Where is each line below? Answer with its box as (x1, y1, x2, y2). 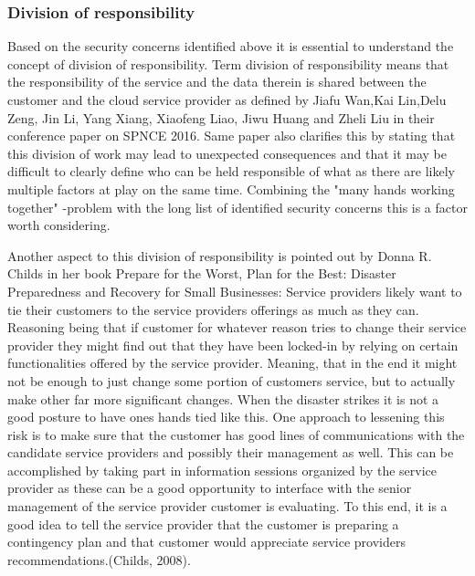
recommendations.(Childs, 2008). (7, 550, 191, 569)
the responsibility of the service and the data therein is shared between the (7, 72, 427, 91)
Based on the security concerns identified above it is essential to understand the (7, 37, 454, 56)
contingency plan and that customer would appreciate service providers (7, 532, 406, 551)
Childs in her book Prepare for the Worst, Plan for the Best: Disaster (7, 264, 396, 283)
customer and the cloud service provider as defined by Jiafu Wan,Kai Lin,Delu (7, 90, 447, 109)
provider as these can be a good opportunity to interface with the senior (7, 478, 412, 497)
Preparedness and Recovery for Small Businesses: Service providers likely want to (7, 281, 462, 300)
